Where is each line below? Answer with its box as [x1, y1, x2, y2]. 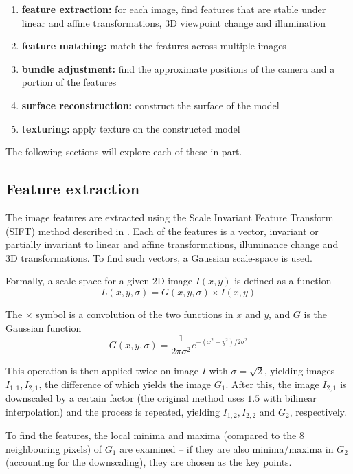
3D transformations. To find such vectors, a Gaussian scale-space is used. [5, 250, 312, 264]
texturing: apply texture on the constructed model [21, 121, 240, 135]
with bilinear [262, 391, 317, 405]
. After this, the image [225, 376, 319, 391]
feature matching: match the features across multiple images [21, 38, 286, 53]
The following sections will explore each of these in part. [5, 144, 242, 159]
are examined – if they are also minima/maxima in [119, 441, 334, 455]
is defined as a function [234, 273, 332, 288]
